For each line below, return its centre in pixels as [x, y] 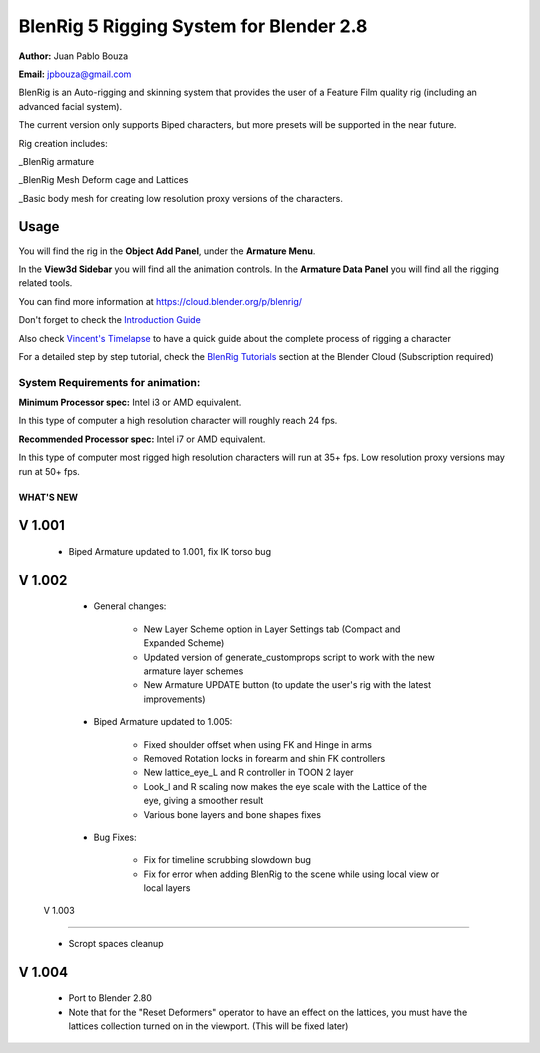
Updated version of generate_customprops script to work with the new [289, 657]
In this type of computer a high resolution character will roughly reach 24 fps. [178, 421]
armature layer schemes [193, 671]
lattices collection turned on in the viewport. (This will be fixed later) [208, 1026]
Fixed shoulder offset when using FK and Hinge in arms [257, 744]
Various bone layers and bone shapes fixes [232, 814]
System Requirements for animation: [109, 382]
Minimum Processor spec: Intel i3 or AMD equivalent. [130, 402]
